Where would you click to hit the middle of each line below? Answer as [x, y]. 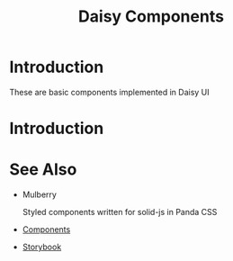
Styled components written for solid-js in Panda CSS [120, 212]
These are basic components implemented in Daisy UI [109, 92]
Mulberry [39, 194]
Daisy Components [151, 17]
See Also [43, 170]
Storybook [42, 247]
